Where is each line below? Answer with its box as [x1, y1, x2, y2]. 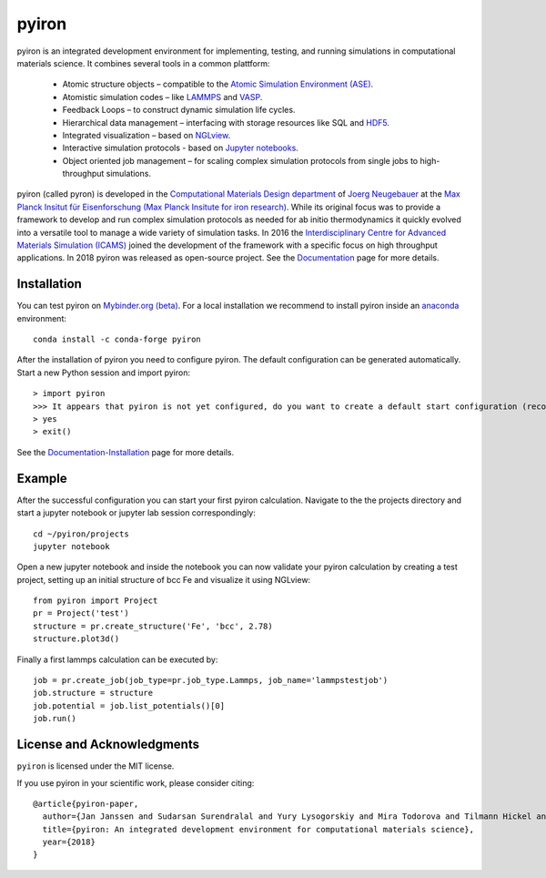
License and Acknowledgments [16, 737, 200, 752]
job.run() [33, 713, 76, 724]
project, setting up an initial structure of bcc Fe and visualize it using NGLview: [16, 574, 311, 585]
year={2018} [42, 837, 96, 847]
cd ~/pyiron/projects [33, 528, 129, 539]
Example [16, 470, 67, 486]
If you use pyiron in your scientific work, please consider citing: [16, 777, 255, 788]
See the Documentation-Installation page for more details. [16, 446, 235, 457]
